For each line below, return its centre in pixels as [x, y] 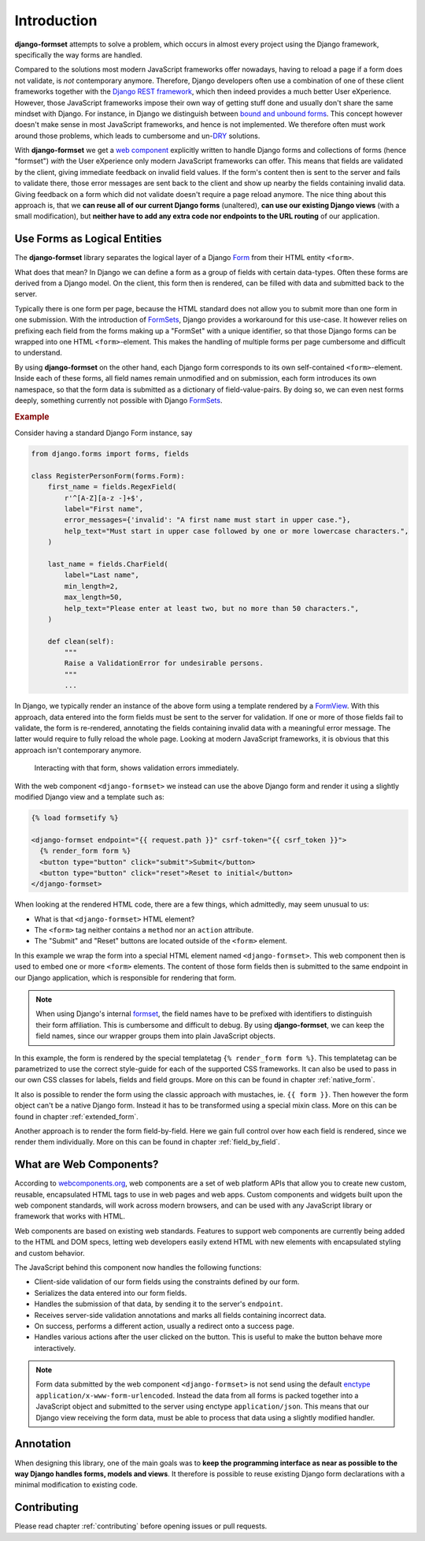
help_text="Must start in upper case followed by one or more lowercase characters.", [237, 531]
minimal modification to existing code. [76, 1485]
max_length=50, [94, 597]
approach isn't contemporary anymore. [78, 750]
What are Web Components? [87, 1165]
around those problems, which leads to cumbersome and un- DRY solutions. [137, 136]
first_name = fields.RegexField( [112, 487]
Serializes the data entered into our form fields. [111, 1293]
